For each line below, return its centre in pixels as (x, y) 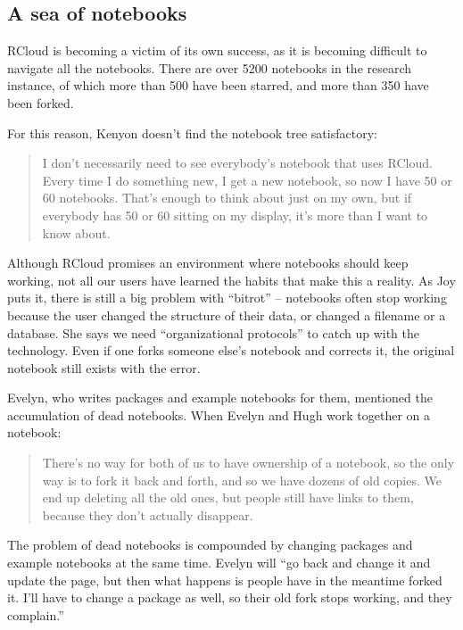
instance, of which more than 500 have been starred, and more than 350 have (218, 85)
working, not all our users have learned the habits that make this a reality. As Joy (231, 280)
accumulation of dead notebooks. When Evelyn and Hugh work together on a (219, 414)
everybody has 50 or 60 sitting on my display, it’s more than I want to (235, 215)
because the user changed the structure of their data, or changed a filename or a (227, 315)
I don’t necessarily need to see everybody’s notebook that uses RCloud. (237, 163)
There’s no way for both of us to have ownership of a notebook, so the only (248, 463)
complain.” (36, 614)
